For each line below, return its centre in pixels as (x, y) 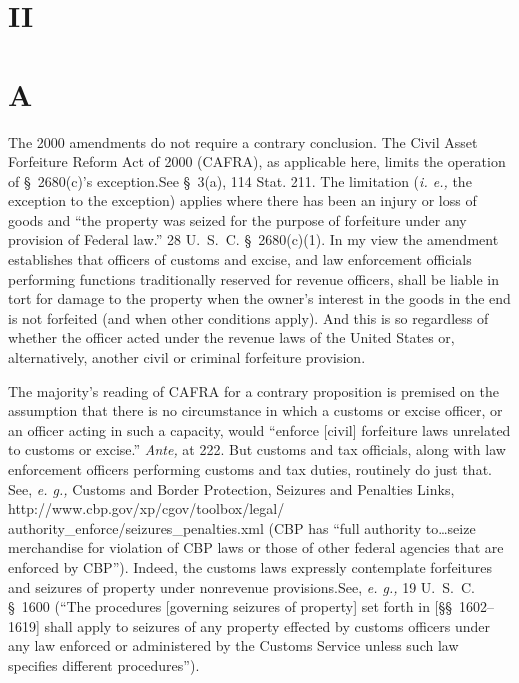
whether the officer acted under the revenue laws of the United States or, (231, 337)
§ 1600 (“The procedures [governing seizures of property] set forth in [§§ (230, 606)
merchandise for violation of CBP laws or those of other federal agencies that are (256, 547)
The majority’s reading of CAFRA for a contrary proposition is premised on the (253, 390)
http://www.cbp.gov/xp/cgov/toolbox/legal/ (146, 508)
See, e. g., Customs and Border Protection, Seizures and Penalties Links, (231, 488)
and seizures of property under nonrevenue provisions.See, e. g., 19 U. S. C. (241, 586)
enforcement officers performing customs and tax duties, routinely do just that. (250, 469)
